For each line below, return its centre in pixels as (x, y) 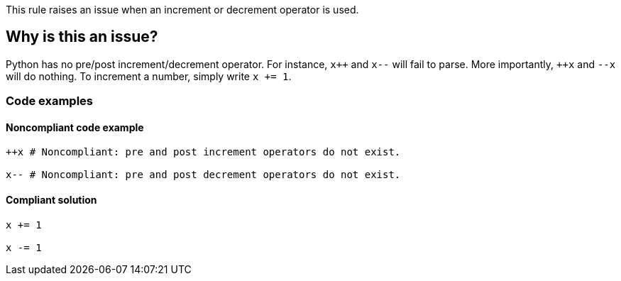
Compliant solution (51, 200)
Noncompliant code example (75, 127)
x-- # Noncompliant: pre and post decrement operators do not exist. (203, 175)
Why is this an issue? (82, 37)
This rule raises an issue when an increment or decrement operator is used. (182, 10)
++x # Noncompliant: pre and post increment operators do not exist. (203, 152)
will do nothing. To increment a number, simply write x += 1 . (149, 76)
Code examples (50, 101)
